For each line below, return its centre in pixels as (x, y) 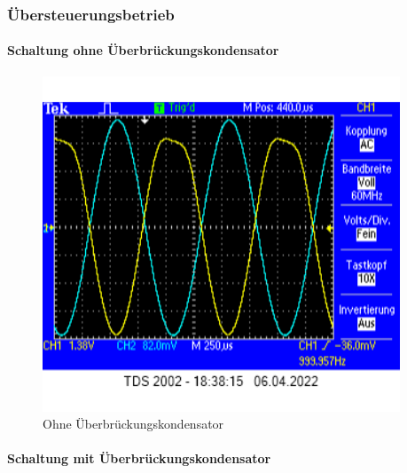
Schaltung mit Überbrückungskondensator (139, 458)
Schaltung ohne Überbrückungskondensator (143, 50)
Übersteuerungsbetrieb (91, 14)
